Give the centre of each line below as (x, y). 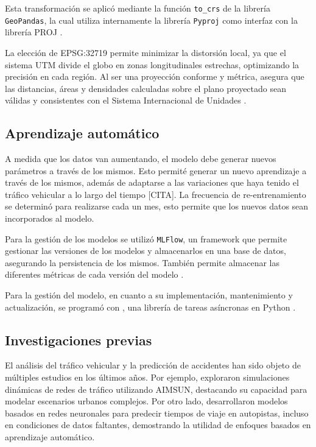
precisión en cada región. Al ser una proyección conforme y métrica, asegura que (155, 76)
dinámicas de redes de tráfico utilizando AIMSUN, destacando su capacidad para (156, 389)
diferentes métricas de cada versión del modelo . (94, 274)
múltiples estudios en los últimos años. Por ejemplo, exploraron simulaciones (147, 377)
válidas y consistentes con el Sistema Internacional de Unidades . (126, 100)
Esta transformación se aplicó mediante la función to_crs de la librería (138, 8)
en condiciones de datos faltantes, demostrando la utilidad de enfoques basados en (158, 425)
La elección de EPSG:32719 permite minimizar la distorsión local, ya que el (146, 52)
